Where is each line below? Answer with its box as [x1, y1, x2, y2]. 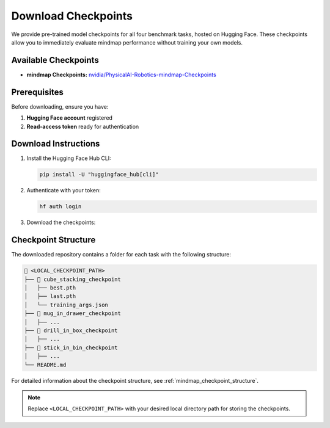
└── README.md [24, 361, 67, 368]
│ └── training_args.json [24, 301, 108, 308]
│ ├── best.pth [24, 285, 76, 291]
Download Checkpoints [11, 9, 133, 23]
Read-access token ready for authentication [26, 123, 139, 130]
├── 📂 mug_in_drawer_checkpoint [24, 310, 122, 317]
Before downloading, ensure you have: [11, 103, 109, 110]
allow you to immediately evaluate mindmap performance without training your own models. [11, 38, 243, 46]
